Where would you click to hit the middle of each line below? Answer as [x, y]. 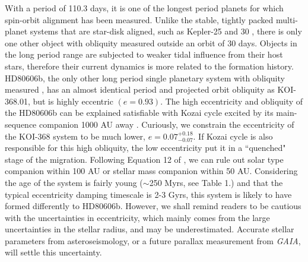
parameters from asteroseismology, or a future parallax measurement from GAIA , [153, 240]
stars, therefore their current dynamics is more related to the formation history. [149, 66]
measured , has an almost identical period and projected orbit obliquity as [140, 89]
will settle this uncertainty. [53, 252]
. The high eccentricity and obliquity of [232, 101]
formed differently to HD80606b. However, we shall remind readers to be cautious [153, 206]
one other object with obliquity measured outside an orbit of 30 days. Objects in [151, 42]
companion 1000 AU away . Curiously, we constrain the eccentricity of [167, 124]
